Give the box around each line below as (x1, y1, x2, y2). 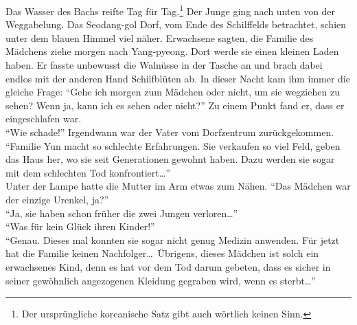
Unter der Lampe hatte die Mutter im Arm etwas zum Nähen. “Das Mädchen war (5, 179, 351, 193)
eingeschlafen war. (5, 111, 82, 126)
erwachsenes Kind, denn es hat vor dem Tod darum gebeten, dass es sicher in (5, 259, 331, 273)
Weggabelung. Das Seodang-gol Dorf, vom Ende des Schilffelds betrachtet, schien (5, 17, 347, 32)
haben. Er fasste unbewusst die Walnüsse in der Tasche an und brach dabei (5, 58, 323, 72)
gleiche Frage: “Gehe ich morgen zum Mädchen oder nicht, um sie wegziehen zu (5, 85, 340, 99)
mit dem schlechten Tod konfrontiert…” (5, 165, 170, 179)
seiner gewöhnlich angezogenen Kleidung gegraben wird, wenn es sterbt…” (5, 273, 316, 287)
